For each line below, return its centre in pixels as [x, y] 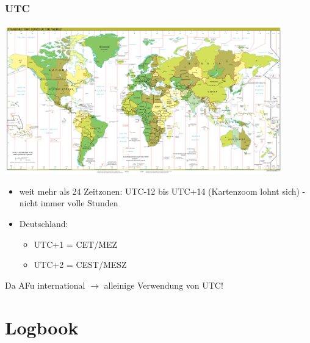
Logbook [42, 327]
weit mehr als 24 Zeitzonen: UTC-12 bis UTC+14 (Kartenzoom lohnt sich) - [162, 191]
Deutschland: [44, 224]
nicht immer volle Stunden [69, 203]
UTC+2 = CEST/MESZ [80, 265]
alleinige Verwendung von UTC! [164, 285]
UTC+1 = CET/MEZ [76, 244]
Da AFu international [45, 285]
